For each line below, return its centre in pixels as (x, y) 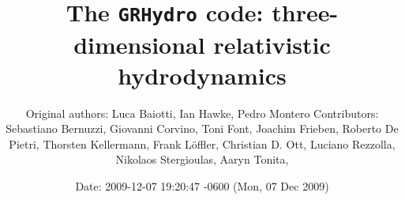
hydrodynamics (202, 75)
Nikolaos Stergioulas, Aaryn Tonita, (202, 159)
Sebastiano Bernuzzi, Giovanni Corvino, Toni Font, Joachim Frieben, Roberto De (202, 128)
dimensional (139, 44)
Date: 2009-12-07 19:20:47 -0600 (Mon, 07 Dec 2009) (202, 186)
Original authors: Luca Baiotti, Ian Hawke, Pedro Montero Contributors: (202, 113)
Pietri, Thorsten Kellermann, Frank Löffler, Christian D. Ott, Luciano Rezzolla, (202, 143)
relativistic (272, 44)
